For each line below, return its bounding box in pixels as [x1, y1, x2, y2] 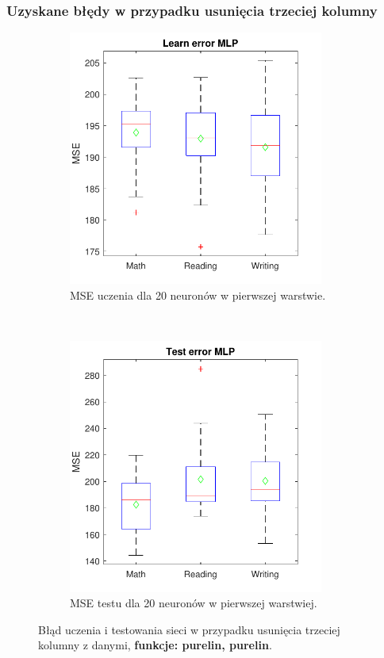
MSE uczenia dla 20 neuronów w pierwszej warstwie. [70, 286, 326, 303]
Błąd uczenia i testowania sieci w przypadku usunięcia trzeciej [38, 621, 340, 637]
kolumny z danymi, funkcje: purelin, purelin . [38, 637, 272, 653]
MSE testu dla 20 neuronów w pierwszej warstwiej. [70, 595, 317, 611]
